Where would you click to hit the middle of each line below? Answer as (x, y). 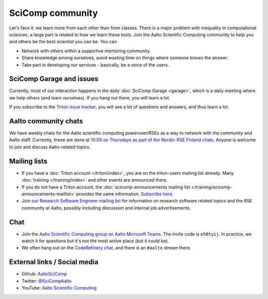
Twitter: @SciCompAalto (47, 281)
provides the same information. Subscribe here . (125, 194)
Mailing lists (28, 161)
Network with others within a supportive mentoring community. (86, 51)
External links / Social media (54, 262)
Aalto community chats (46, 121)
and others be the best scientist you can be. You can (63, 42)
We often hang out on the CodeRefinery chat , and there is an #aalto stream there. (106, 248)
